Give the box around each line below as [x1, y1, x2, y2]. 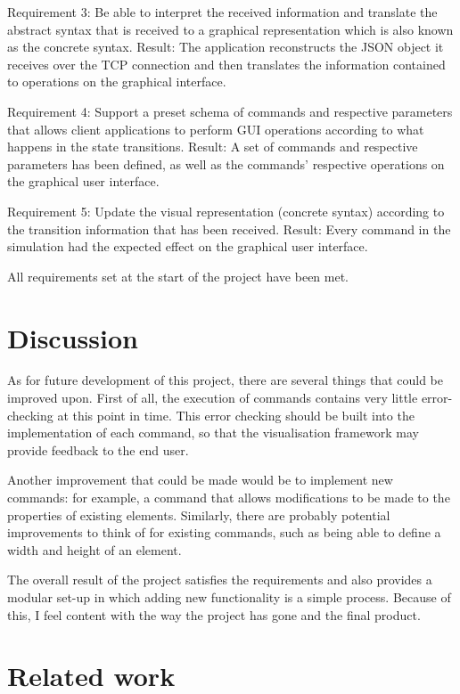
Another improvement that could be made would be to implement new [7, 470, 393, 489]
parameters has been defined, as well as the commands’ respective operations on [7, 154, 445, 173]
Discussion [7, 319, 138, 355]
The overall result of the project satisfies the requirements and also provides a [7, 570, 432, 589]
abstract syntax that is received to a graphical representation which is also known [7, 20, 454, 38]
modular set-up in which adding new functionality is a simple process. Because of [7, 587, 451, 606]
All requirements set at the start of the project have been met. [7, 266, 349, 285]
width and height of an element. [7, 540, 182, 559]
